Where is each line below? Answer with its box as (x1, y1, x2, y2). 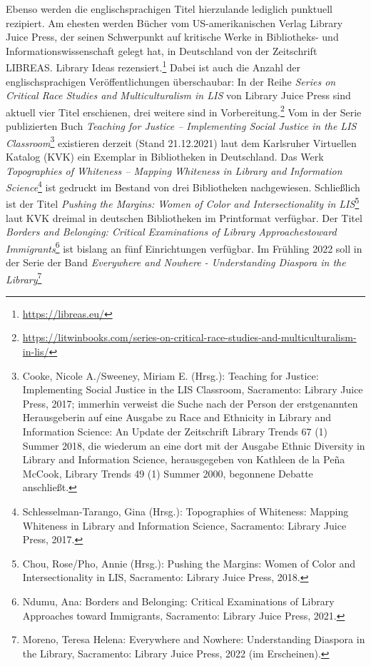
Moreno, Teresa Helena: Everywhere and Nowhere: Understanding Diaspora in (22, 632, 365, 647)
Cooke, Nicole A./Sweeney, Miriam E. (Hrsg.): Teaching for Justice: (22, 368, 319, 383)
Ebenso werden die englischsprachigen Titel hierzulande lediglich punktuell (6, 1, 332, 16)
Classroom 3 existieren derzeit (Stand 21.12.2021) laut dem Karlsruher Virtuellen (6, 133, 357, 150)
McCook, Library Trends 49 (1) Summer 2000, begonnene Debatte (22, 465, 313, 480)
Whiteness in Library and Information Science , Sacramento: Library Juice (22, 518, 347, 533)
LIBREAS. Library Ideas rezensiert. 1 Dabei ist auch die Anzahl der (6, 58, 301, 75)
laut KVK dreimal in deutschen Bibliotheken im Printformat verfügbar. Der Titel (6, 210, 362, 225)
